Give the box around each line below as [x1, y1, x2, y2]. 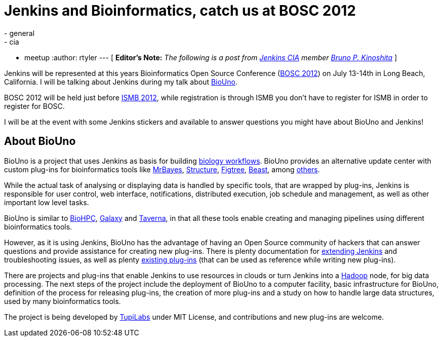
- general [4, 28, 35, 37]
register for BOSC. [4, 101, 65, 110]
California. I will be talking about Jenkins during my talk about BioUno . [4, 77, 237, 86]
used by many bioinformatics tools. [4, 296, 121, 306]
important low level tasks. [4, 198, 89, 207]
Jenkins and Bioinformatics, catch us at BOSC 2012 [4, 2, 356, 19]
